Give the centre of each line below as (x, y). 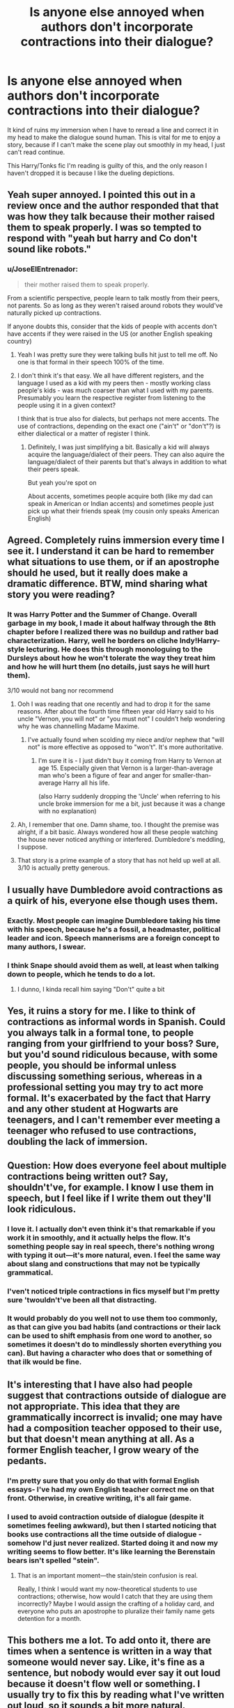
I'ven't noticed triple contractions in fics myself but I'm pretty (114, 1291)
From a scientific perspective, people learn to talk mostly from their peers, (114, 298)
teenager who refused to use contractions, (102, 1131)
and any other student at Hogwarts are (93, 1109)
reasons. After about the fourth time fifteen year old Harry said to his (116, 711)
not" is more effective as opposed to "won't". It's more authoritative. (126, 747)
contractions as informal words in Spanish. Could (117, 1022)
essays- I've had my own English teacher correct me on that (111, 1489)
